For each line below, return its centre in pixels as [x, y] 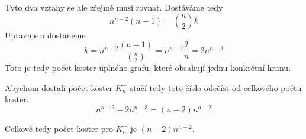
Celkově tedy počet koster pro [59, 128]
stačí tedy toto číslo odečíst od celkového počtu [216, 87]
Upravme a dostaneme [45, 35]
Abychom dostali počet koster [59, 87]
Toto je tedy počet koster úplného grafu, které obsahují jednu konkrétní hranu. [148, 68]
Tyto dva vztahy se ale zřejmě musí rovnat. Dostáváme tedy [114, 7]
